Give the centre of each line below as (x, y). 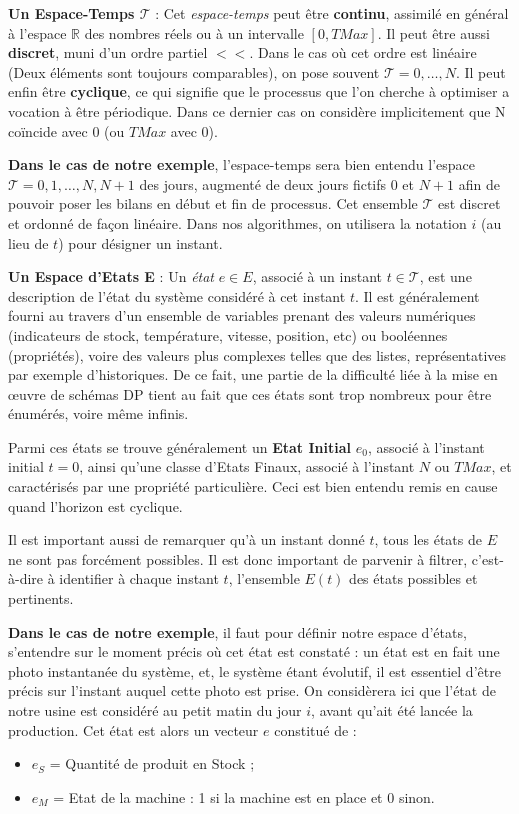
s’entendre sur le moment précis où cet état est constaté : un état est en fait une (254, 651)
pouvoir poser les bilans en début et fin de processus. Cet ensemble (213, 203)
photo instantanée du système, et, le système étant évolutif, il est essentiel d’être (254, 670)
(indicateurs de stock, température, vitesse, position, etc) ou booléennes (228, 334)
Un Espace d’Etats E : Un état (111, 276)
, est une (445, 276)
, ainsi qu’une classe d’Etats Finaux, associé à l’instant (247, 466)
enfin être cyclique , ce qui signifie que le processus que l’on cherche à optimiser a (259, 91)
